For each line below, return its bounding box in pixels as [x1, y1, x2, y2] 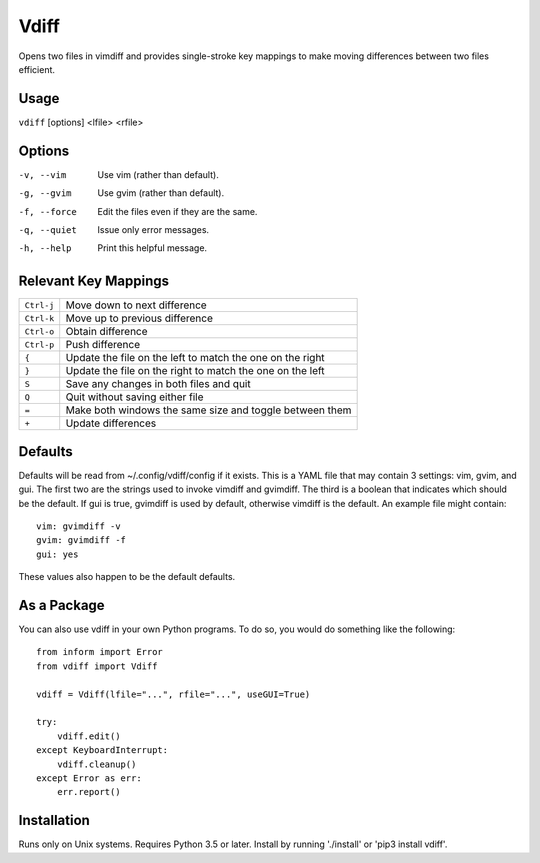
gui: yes [36, 548, 79, 560]
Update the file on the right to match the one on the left [65, 364, 325, 378]
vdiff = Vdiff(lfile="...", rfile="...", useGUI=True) [36, 688, 311, 700]
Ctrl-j [24, 300, 55, 310]
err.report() [56, 786, 121, 798]
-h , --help [18, 243, 72, 254]
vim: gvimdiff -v [36, 520, 121, 532]
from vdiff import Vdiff [36, 660, 158, 672]
